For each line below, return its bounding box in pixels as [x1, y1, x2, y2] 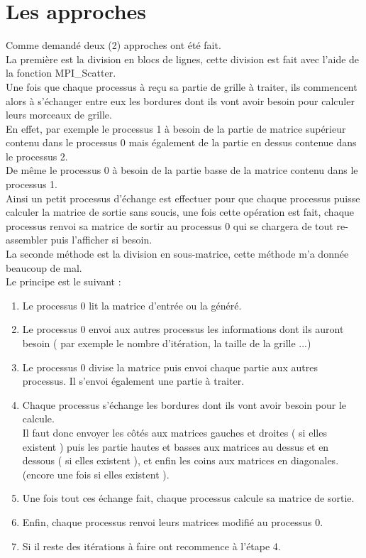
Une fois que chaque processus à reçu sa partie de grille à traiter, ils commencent [6, 79, 357, 94]
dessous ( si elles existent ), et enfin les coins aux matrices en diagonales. [22, 453, 339, 468]
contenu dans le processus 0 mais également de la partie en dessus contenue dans [6, 135, 357, 150]
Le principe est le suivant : [6, 274, 121, 289]
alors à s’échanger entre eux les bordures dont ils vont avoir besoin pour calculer [6, 93, 355, 108]
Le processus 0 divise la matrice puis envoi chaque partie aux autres [22, 359, 318, 374]
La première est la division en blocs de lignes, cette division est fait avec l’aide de [6, 51, 360, 66]
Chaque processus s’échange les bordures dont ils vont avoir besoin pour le [22, 397, 346, 412]
